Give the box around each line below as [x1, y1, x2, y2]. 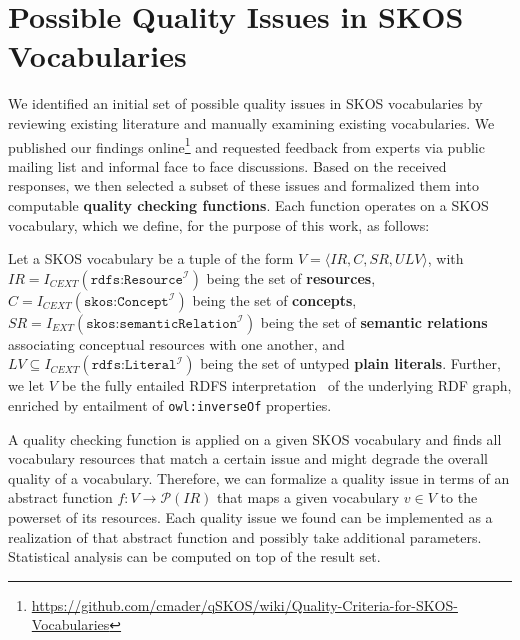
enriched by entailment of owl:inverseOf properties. [8, 394, 332, 415]
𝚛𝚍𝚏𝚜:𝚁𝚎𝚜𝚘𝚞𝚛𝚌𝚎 [90, 272, 183, 287]
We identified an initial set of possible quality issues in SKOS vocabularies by [8, 93, 483, 114]
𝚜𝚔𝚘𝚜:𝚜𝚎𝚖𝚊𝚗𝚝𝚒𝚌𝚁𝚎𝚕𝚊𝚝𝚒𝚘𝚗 [86, 316, 238, 331]
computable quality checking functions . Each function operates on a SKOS [8, 194, 489, 215]
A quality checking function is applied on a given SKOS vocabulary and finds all [8, 428, 502, 449]
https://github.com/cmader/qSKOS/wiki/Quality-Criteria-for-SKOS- [31, 594, 458, 615]
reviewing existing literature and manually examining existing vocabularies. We [8, 112, 495, 133]
